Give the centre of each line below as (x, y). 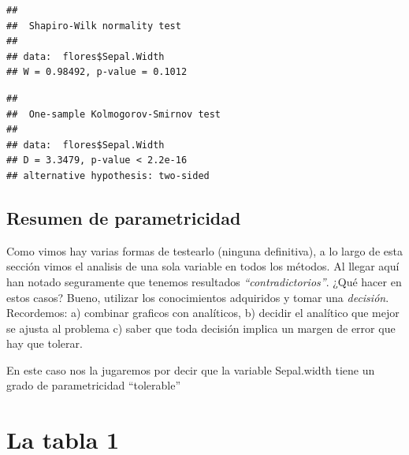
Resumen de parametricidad (124, 217)
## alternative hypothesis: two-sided (108, 175)
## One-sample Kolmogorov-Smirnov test (114, 114)
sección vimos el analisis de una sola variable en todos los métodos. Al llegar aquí (203, 266)
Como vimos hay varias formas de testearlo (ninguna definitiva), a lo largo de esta (204, 250)
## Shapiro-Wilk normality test (94, 26)
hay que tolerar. (45, 343)
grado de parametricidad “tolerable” (94, 385)
